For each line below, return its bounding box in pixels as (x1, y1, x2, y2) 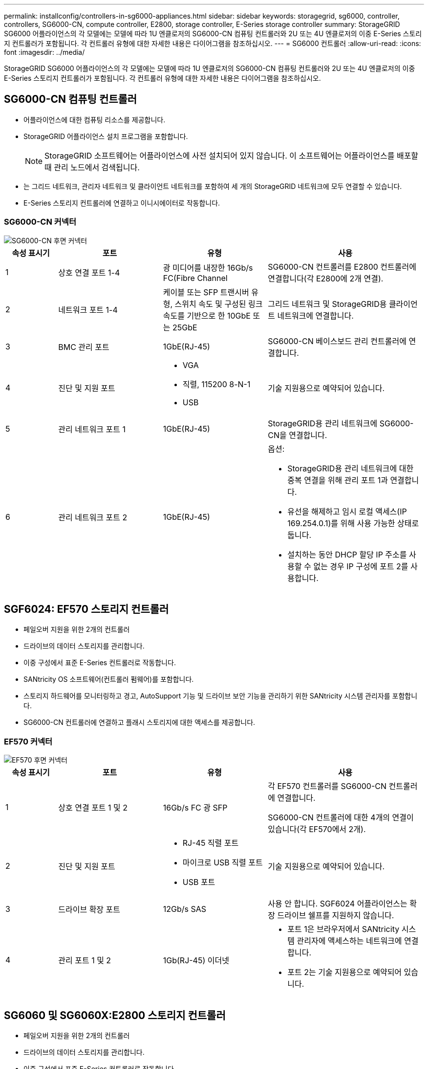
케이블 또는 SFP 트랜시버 (163, 287, 249, 297)
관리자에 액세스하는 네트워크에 (297, 936, 402, 946)
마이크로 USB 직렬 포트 (182, 858, 263, 868)
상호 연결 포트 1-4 (58, 267, 120, 278)
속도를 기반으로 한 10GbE (163, 310, 251, 321)
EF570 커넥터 (4, 736, 53, 746)
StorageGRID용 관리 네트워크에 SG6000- (268, 418, 414, 428)
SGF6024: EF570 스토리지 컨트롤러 (4, 603, 169, 616)
